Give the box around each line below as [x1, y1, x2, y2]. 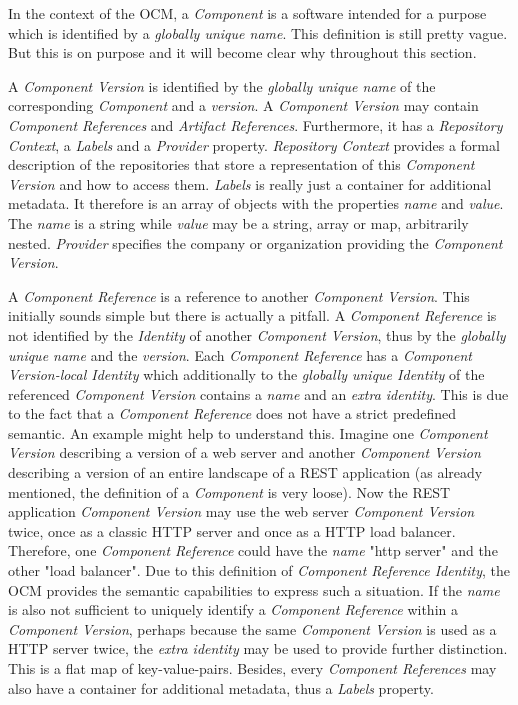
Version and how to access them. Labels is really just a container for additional [8, 173, 492, 194]
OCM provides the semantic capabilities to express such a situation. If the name [8, 579, 500, 600]
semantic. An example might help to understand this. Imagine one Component [8, 422, 488, 443]
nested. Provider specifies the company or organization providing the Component [8, 232, 503, 253]
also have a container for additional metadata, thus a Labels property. [8, 677, 434, 698]
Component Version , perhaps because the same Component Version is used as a [8, 618, 497, 639]
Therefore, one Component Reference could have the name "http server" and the [8, 540, 498, 561]
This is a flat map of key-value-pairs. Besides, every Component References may [8, 658, 497, 678]
